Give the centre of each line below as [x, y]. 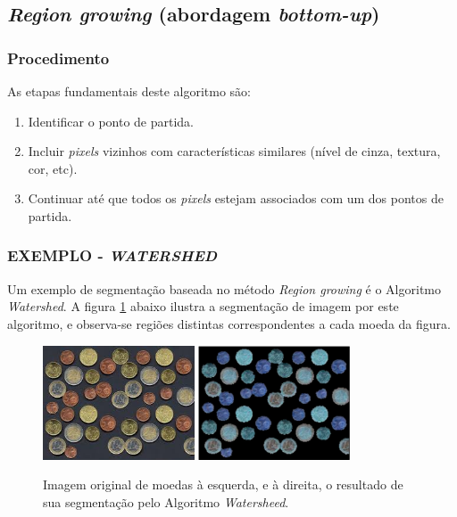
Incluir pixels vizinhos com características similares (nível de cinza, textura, [234, 151]
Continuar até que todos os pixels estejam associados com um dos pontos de [236, 198]
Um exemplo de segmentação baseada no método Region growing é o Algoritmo [224, 288]
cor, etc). [53, 168]
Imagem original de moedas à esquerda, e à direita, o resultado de [223, 484]
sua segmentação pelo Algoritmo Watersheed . [166, 501]
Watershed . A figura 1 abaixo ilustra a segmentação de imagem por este [203, 306]
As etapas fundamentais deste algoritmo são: [129, 91]
